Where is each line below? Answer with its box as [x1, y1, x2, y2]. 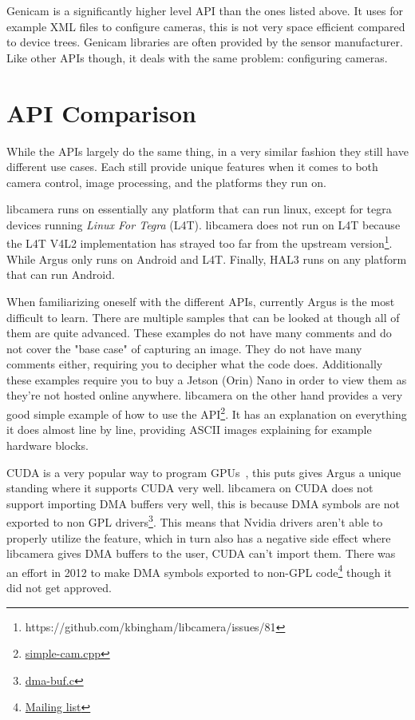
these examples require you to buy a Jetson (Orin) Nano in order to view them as [6, 371, 407, 388]
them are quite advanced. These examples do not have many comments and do [6, 324, 392, 341]
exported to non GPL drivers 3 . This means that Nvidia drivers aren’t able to [6, 511, 383, 530]
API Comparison [6, 96, 196, 129]
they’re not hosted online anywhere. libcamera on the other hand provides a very [6, 387, 403, 404]
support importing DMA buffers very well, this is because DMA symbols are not [6, 495, 401, 511]
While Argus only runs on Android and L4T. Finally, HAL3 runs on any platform [6, 250, 407, 267]
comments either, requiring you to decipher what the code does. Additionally [6, 356, 383, 372]
